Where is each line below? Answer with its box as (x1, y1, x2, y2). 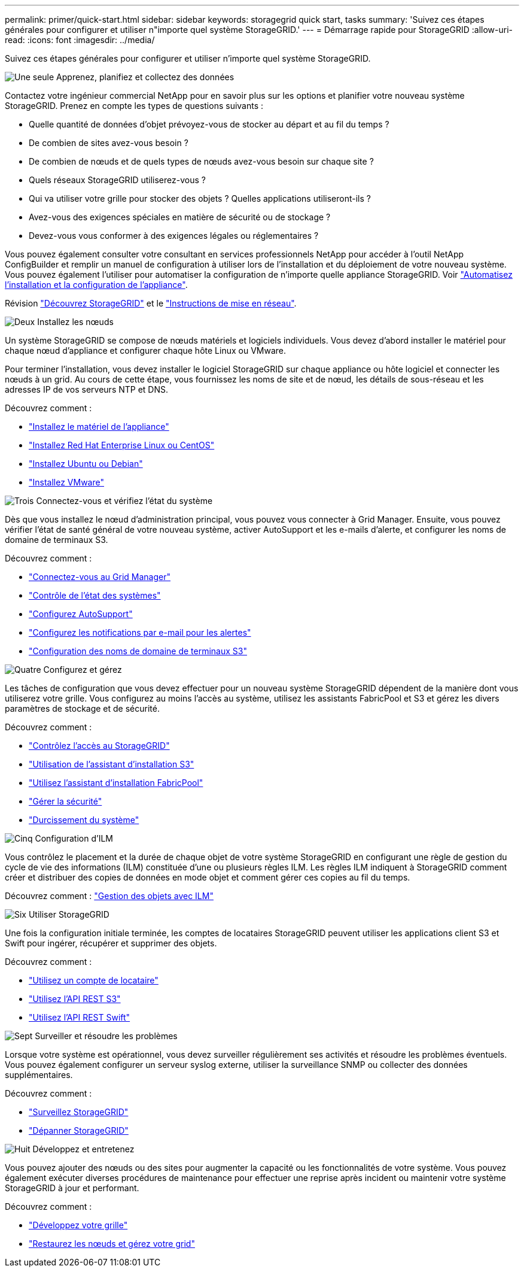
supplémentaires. (5, 1070, 73, 1080)
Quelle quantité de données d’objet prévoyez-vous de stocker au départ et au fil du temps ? (29, 119, 389, 129)
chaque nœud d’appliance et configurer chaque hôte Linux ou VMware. (5, 345, 286, 356)
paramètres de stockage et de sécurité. (5, 703, 160, 714)
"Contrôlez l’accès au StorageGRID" (29, 740, 170, 751)
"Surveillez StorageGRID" (29, 1107, 129, 1117)
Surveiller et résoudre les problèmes (35, 1031, 178, 1041)
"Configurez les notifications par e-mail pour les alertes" (29, 627, 251, 637)
